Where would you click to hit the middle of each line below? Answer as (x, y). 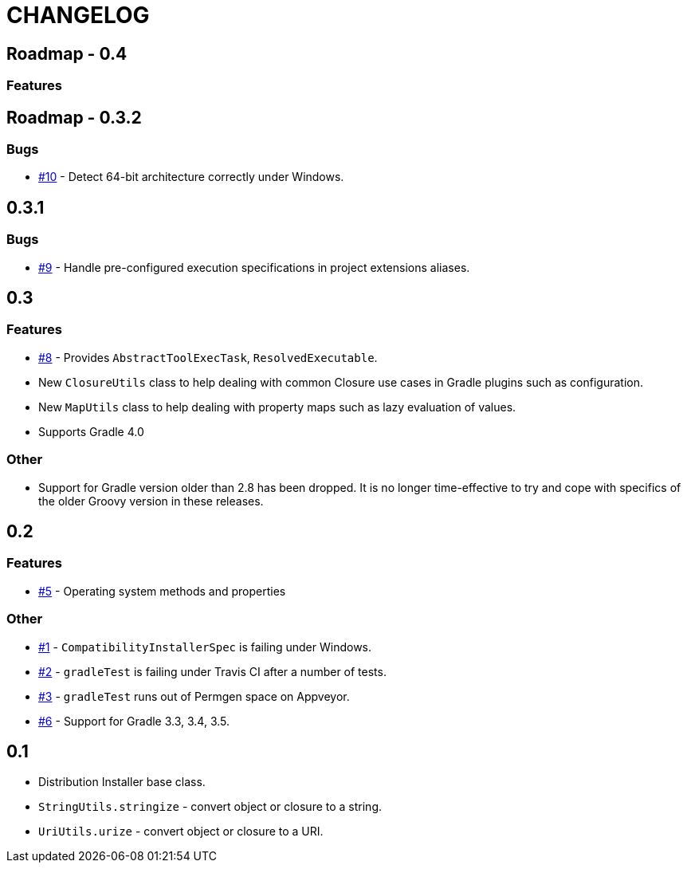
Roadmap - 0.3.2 (74, 117)
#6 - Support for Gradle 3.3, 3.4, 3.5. (134, 721)
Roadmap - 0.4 (67, 53)
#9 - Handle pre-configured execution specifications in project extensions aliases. (254, 267)
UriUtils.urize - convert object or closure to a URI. (181, 832)
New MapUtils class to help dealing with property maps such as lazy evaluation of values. (277, 407)
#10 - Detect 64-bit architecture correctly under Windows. (191, 177)
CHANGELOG (78, 15)
